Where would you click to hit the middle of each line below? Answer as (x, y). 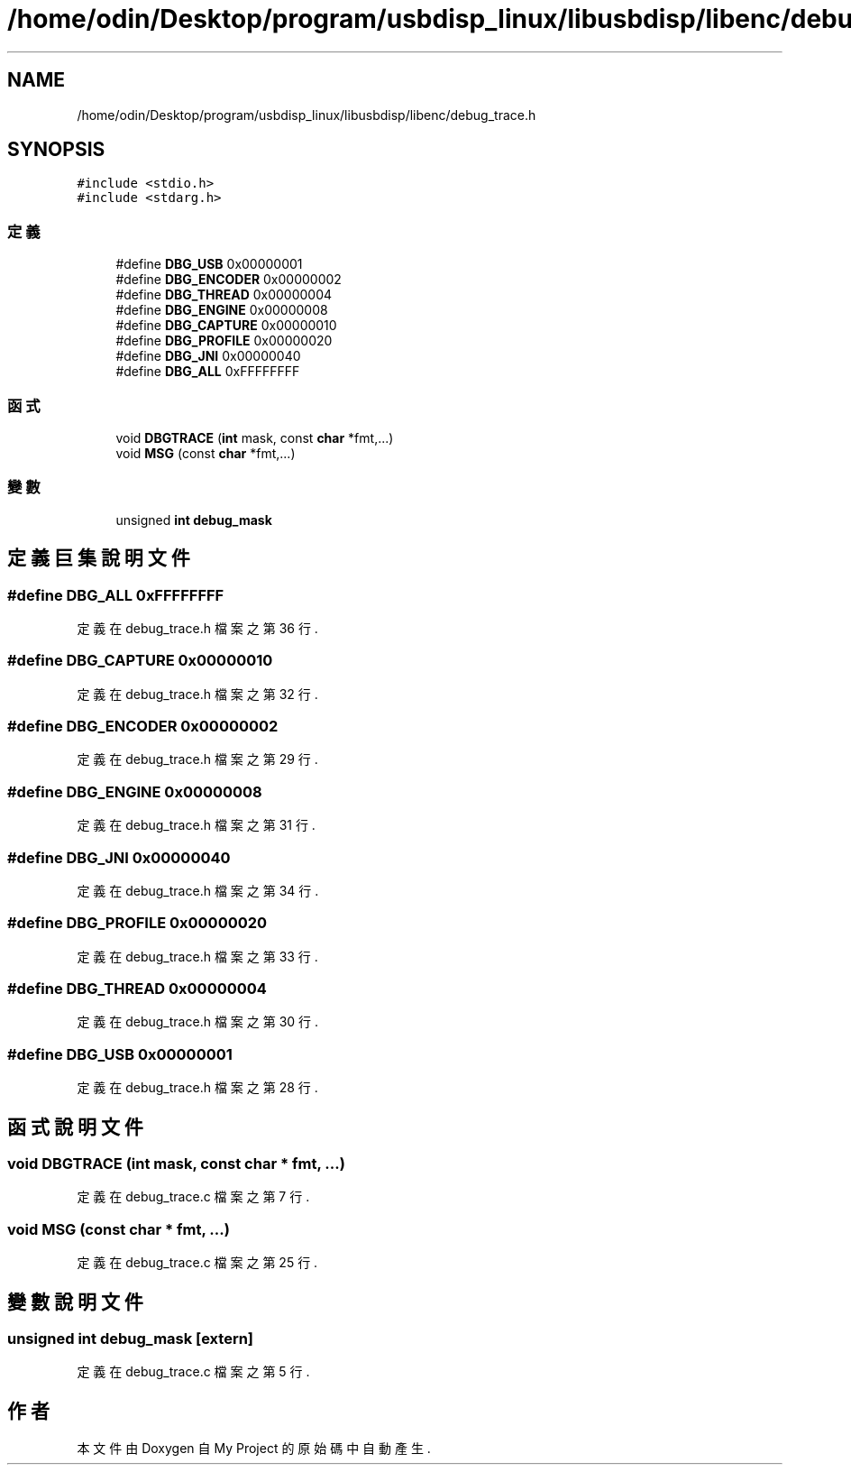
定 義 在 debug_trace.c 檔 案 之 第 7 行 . (193, 1197)
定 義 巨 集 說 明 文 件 (99, 558)
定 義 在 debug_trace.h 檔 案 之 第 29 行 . (197, 759)
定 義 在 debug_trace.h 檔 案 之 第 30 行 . (198, 1022)
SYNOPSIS (56, 150)
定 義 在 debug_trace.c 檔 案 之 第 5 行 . (193, 1372)
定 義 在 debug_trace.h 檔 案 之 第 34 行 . (198, 890)
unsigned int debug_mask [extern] (131, 1338)
